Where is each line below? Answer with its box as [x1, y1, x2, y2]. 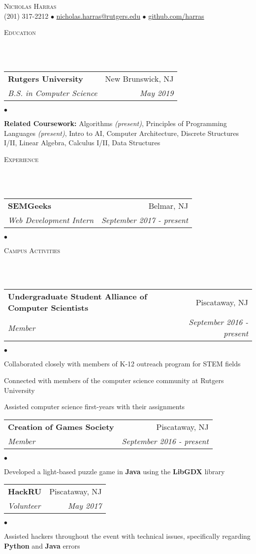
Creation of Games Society [8, 421, 114, 432]
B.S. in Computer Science [8, 87, 97, 98]
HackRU [8, 486, 42, 497]
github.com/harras [148, 10, 204, 21]
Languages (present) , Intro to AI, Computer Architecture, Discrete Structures [4, 128, 239, 138]
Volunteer [8, 500, 41, 512]
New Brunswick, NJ [105, 72, 174, 84]
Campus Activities [4, 245, 61, 255]
